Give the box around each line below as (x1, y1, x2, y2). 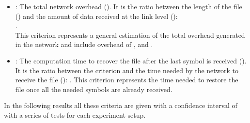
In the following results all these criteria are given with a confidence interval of (4, 100, 237, 110)
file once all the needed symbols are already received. (15, 84, 172, 94)
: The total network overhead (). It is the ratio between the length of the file (15, 1, 242, 11)
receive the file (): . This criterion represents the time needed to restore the (15, 75, 238, 85)
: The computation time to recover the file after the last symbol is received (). (15, 55, 247, 65)
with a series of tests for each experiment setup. (4, 109, 146, 120)
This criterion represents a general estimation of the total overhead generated (15, 30, 245, 40)
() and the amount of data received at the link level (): (15, 11, 178, 21)
